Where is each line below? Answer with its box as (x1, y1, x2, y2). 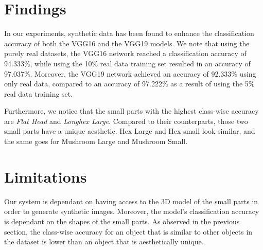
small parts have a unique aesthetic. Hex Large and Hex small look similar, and (4, 126, 255, 136)
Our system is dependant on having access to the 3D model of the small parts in (4, 195, 258, 206)
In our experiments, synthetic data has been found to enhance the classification (4, 28, 254, 39)
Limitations (4, 166, 87, 187)
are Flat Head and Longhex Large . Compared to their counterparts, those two (4, 115, 248, 126)
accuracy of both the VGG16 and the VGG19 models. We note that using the (4, 38, 250, 48)
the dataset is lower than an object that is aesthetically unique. (4, 236, 204, 247)
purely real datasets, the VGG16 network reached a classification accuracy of (4, 48, 247, 59)
